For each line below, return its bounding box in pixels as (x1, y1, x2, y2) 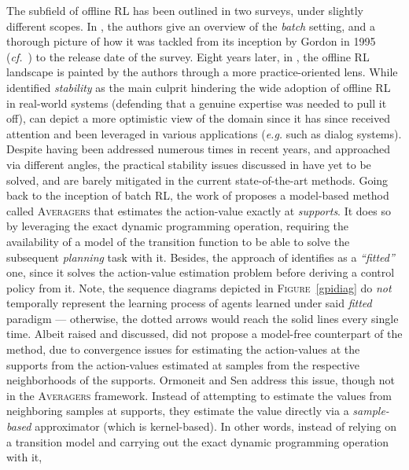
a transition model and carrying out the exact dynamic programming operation (6, 433, 389, 450)
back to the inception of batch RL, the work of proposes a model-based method (6, 187, 389, 204)
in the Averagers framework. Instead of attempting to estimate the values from (6, 387, 392, 403)
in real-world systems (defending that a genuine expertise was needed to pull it (6, 94, 387, 111)
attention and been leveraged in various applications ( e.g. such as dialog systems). (6, 125, 402, 141)
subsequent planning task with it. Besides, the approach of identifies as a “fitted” (6, 248, 395, 265)
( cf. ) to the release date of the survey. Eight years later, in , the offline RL (6, 48, 370, 64)
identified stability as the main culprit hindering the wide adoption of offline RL (6, 79, 391, 95)
